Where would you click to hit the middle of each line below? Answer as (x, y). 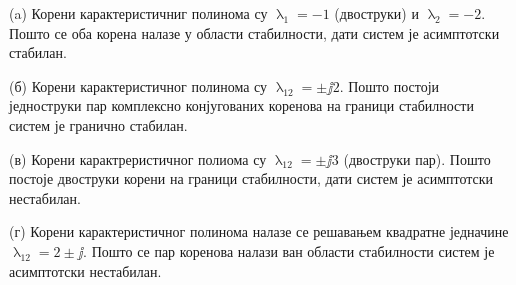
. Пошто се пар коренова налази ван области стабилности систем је (289, 250)
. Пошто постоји (389, 85)
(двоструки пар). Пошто (417, 158)
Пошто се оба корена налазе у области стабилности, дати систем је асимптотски (254, 32)
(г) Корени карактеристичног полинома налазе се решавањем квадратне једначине (259, 231)
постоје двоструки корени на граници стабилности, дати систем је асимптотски (251, 178)
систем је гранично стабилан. (98, 124)
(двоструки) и (376, 13)
